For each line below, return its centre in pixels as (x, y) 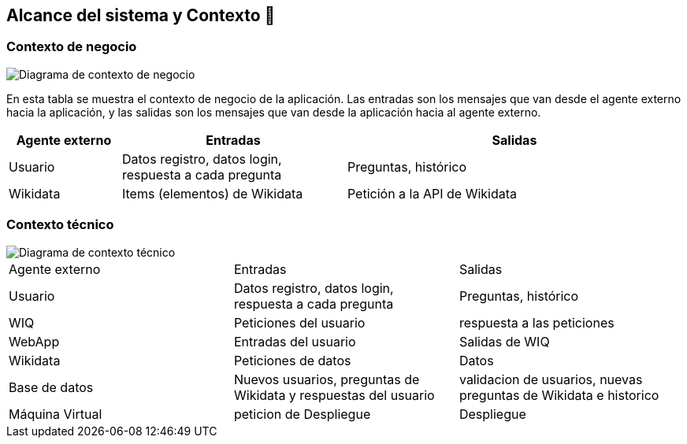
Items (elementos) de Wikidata (212, 193)
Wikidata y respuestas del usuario (334, 395)
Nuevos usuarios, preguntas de (327, 379)
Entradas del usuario (295, 341)
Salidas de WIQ (504, 341)
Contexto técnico (60, 225)
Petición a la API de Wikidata (432, 193)
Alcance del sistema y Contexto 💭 (141, 15)
